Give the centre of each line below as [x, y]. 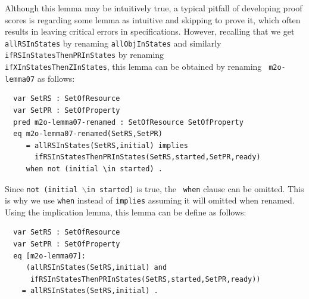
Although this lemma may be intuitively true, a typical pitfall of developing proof [154, 8]
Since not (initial [41, 188]
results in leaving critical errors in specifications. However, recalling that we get [150, 31]
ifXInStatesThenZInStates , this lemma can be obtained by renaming [133, 67]
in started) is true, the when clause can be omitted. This [195, 188]
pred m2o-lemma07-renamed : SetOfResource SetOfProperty [128, 122]
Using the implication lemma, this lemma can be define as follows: [126, 212]
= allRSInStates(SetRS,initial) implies [107, 145]
